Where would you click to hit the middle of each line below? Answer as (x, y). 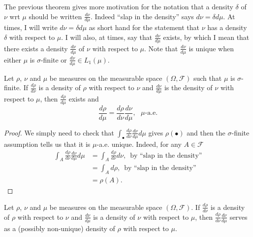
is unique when (211, 48)
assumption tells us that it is (47, 144)
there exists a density (36, 48)
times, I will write (31, 27)
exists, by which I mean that (206, 37)
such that (207, 78)
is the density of (188, 87)
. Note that (161, 48)
